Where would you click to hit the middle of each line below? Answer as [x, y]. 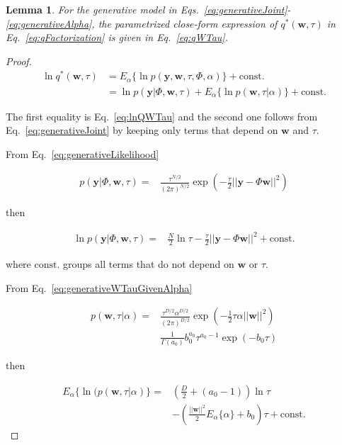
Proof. [19, 61]
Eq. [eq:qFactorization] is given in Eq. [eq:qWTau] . [117, 37]
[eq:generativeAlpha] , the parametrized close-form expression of [142, 23]
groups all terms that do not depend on [149, 264]
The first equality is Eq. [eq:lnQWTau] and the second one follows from [162, 116]
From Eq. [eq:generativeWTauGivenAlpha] [99, 287]
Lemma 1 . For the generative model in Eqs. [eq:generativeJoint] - [148, 9]
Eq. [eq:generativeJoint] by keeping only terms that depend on [142, 130]
